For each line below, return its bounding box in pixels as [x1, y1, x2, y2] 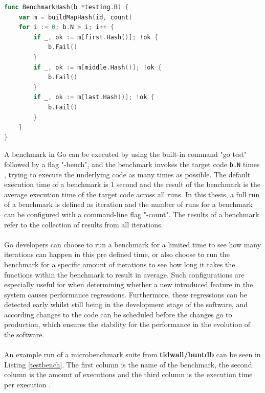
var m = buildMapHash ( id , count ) [18, 13, 132, 21]
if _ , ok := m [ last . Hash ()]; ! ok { [33, 94, 154, 101]
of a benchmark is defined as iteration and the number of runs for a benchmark [4, 199, 253, 210]
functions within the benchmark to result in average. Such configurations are [4, 269, 245, 280]
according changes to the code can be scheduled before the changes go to [4, 309, 232, 319]
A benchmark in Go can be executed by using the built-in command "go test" [4, 149, 247, 159]
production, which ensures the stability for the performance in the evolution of [4, 319, 251, 330]
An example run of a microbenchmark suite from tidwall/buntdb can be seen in [4, 349, 261, 360]
